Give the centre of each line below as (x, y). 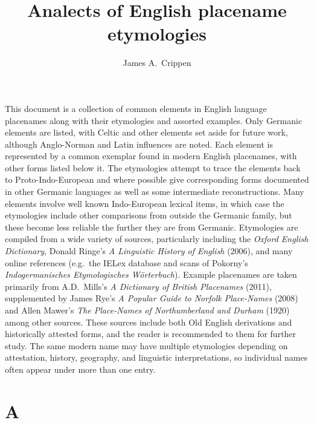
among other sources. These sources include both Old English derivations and (149, 322)
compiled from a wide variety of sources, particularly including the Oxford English (157, 239)
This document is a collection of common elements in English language (136, 108)
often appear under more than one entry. (80, 369)
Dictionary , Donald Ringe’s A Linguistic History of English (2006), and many (149, 251)
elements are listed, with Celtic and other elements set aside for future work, (146, 132)
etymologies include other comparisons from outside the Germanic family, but (149, 215)
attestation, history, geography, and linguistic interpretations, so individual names (156, 357)
